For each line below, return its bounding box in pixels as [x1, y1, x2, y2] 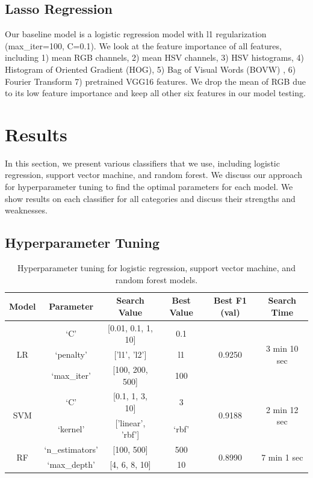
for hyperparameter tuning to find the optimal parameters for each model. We [5, 180, 293, 193]
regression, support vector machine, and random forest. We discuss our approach [5, 168, 302, 181]
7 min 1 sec [261, 450, 303, 463]
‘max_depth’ [47, 458, 95, 471]
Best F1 [213, 294, 247, 307]
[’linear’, [115, 416, 146, 429]
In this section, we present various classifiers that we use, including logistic [5, 156, 280, 169]
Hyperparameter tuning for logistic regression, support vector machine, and [17, 262, 296, 274]
